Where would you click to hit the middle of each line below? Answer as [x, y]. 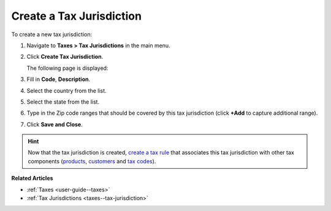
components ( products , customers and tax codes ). [92, 161]
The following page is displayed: [67, 68]
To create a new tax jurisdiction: [51, 34]
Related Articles [32, 178]
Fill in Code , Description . [59, 79]
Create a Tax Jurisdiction [77, 16]
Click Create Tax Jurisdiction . [65, 57]
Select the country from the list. [67, 90]
